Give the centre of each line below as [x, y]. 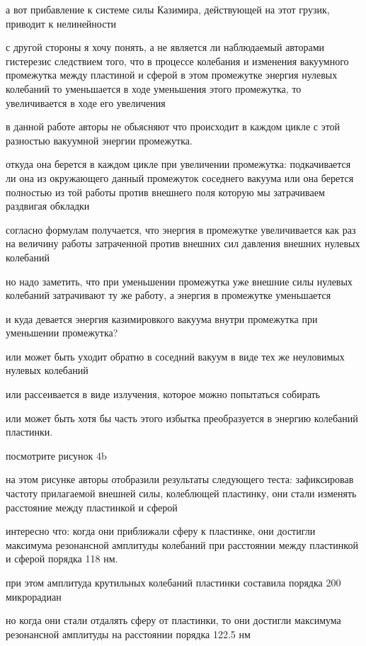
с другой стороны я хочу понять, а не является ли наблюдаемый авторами [165, 47]
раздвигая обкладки [48, 206]
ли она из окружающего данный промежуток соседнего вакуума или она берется [180, 177]
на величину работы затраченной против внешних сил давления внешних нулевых [183, 243]
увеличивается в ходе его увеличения [86, 102]
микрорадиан [34, 596]
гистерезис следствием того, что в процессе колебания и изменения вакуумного [177, 61]
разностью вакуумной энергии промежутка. [99, 140]
